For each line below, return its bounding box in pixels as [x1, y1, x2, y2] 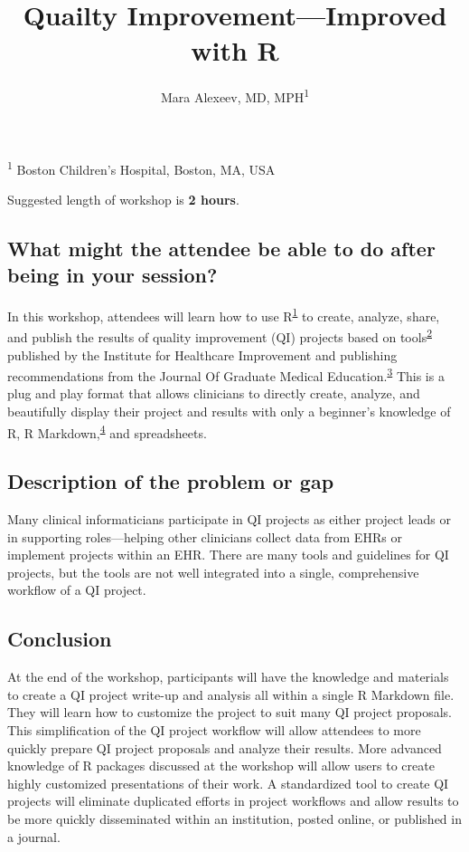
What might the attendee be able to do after [7, 234, 436, 262]
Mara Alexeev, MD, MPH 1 [160, 85, 310, 106]
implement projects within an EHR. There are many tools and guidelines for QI [7, 545, 449, 564]
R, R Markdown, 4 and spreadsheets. [7, 420, 207, 442]
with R [191, 32, 279, 69]
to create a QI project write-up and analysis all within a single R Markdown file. [7, 684, 455, 704]
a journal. [7, 827, 61, 846]
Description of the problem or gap [7, 467, 334, 495]
